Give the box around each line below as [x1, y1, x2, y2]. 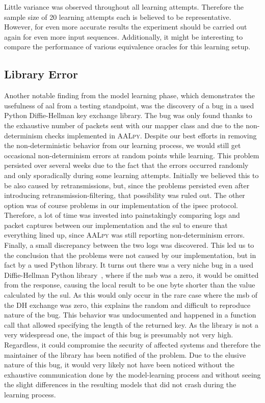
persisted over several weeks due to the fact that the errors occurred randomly [4, 160, 249, 170]
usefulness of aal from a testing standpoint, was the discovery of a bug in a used [4, 100, 254, 110]
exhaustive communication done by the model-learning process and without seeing [4, 369, 261, 380]
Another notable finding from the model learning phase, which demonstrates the [4, 90, 255, 101]
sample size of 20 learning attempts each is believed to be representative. [4, 11, 231, 22]
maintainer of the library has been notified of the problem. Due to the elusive [4, 349, 246, 360]
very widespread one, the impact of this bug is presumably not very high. [4, 329, 233, 340]
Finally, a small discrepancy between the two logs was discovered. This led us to [4, 240, 254, 250]
